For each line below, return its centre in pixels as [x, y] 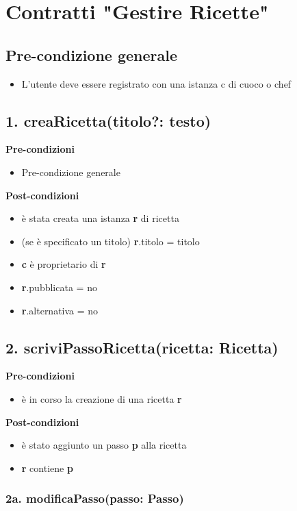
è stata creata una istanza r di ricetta [100, 218]
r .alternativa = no [60, 310]
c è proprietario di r [64, 264]
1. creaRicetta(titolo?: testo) [108, 120]
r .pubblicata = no [59, 287]
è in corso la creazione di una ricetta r [102, 398]
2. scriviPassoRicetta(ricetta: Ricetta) [142, 347]
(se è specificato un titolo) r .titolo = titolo [111, 241]
